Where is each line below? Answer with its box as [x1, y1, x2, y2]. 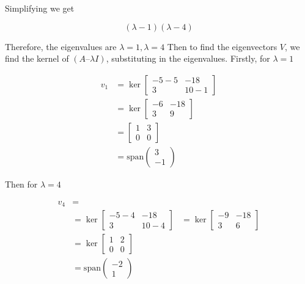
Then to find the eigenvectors [167, 40, 277, 53]
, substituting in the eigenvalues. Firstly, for [106, 52, 270, 65]
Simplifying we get [5, 2, 75, 14]
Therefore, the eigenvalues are [5, 40, 117, 53]
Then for [5, 177, 38, 190]
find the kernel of [5, 52, 69, 65]
